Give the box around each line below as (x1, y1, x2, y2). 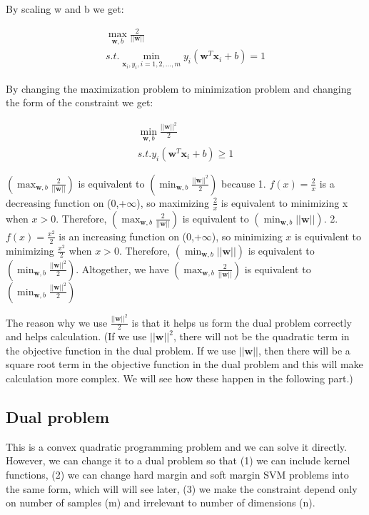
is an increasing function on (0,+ (59, 228, 202, 243)
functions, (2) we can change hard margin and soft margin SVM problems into (6, 467, 349, 482)
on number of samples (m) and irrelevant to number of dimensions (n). (6, 495, 315, 510)
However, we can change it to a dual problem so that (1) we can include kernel (6, 453, 350, 468)
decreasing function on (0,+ (6, 195, 127, 210)
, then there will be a (258, 342, 350, 357)
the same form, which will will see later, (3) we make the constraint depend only (6, 481, 358, 496)
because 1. (221, 175, 266, 190)
